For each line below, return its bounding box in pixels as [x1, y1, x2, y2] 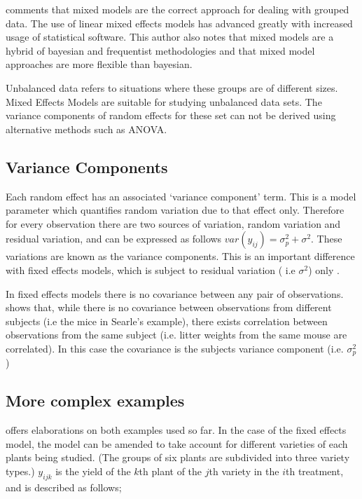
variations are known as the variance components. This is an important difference [6, 249, 355, 264]
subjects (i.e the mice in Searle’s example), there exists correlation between [6, 313, 328, 328]
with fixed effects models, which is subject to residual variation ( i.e [6, 262, 295, 277]
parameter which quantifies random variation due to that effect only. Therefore [6, 203, 344, 217]
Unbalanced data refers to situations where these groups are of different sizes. [6, 80, 338, 95]
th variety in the [209, 463, 279, 478]
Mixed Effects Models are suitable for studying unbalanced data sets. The [6, 94, 322, 109]
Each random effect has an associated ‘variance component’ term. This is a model [6, 189, 356, 203]
